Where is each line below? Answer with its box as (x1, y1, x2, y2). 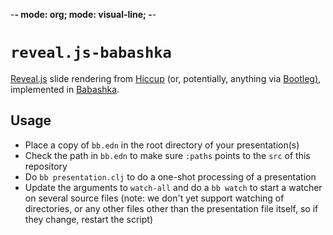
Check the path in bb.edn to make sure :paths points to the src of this (24, 149, 311, 161)
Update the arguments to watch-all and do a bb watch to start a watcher (24, 181, 323, 193)
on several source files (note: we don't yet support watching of (24, 192, 285, 204)
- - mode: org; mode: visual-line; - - (10, 9, 157, 20)
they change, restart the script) (24, 213, 153, 225)
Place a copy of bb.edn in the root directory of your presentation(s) (24, 139, 300, 151)
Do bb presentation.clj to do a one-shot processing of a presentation (24, 170, 317, 183)
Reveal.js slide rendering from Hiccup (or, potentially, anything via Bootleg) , (10, 72, 322, 84)
